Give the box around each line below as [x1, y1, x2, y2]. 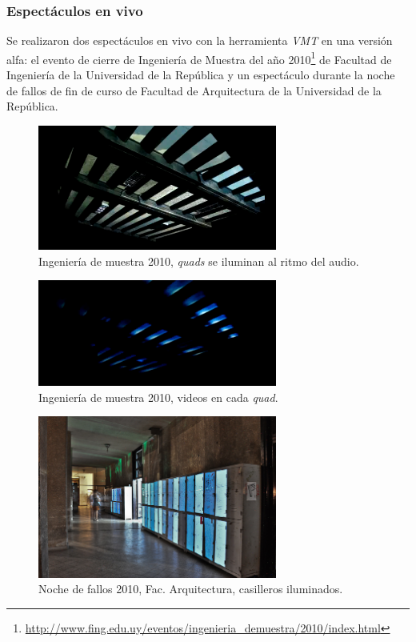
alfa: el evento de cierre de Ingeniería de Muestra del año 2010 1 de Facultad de [6, 48, 392, 67]
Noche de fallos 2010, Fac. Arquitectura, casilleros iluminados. [38, 580, 343, 597]
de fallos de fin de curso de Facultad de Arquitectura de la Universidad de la [6, 82, 382, 98]
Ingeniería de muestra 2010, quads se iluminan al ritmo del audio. [38, 252, 359, 269]
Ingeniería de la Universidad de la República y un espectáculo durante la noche [6, 66, 395, 83]
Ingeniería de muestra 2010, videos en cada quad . [38, 388, 278, 405]
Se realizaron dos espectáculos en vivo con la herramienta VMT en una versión [6, 32, 393, 49]
